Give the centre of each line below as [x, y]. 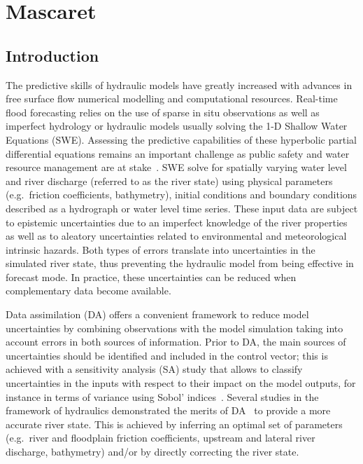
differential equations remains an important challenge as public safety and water [178, 153]
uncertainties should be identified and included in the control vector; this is [167, 355]
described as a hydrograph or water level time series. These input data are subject [182, 208]
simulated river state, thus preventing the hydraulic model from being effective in [180, 263]
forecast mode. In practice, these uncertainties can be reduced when [151, 277]
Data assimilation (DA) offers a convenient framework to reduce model [157, 314]
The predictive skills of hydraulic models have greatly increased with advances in [179, 84]
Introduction [52, 55]
